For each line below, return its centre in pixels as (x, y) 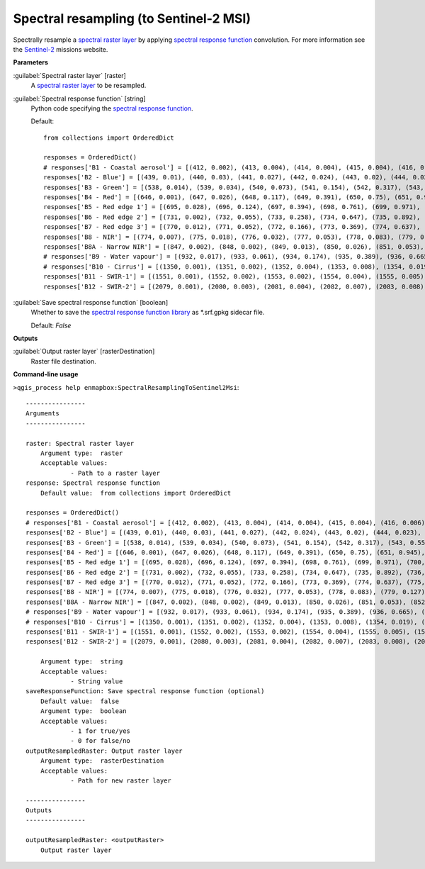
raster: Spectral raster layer (80, 443)
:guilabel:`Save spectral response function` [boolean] (91, 302)
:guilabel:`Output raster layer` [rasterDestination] (84, 352)
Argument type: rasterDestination (102, 761)
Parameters (31, 62)
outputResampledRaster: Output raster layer (104, 751)
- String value (97, 681)
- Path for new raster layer (121, 780)
